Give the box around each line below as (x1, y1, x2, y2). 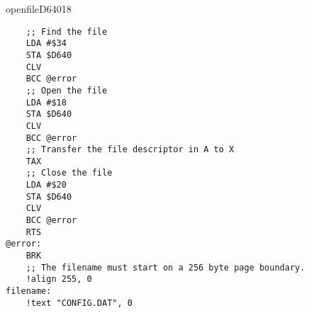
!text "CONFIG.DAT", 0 (26, 297, 133, 308)
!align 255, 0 (26, 274, 92, 285)
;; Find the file (26, 26, 108, 37)
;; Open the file (26, 85, 108, 96)
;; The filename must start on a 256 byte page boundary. (26, 262, 305, 273)
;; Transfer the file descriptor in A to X (26, 144, 235, 155)
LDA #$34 (26, 38, 67, 49)
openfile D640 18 (6, 1, 72, 16)
